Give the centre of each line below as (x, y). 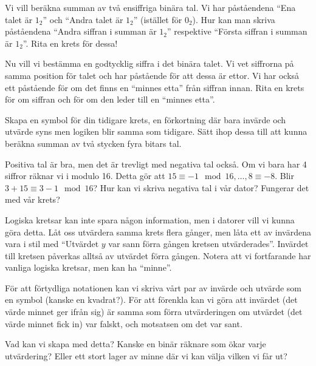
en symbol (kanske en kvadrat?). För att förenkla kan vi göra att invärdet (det (151, 300)
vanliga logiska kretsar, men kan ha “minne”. (88, 267)
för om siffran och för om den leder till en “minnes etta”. (110, 99)
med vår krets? (33, 199)
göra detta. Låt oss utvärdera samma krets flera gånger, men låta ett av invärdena (158, 232)
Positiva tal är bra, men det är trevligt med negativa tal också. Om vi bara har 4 (156, 164)
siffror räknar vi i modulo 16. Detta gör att (85, 176)
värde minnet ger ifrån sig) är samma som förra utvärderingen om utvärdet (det (154, 312)
